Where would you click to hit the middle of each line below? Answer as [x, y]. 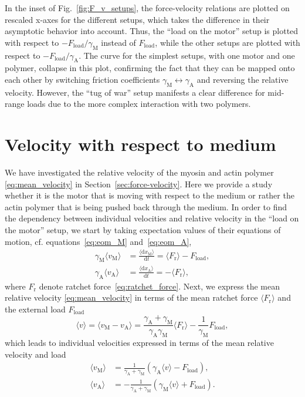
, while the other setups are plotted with [228, 42]
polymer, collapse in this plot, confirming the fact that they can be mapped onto [150, 68]
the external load [35, 309]
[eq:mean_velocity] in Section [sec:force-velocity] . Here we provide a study [139, 184]
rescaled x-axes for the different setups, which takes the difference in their [137, 19]
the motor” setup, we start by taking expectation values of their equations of [143, 230]
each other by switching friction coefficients [82, 79]
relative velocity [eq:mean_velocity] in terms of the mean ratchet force [131, 297]
